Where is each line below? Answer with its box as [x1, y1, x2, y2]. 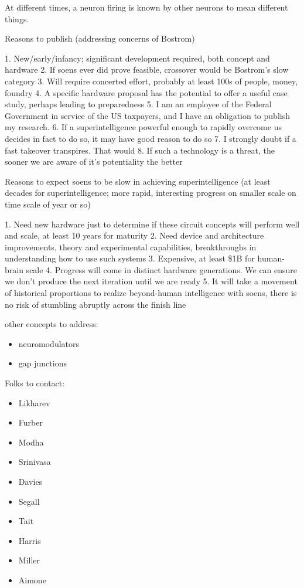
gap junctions [18, 357, 67, 369]
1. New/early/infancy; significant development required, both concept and [5, 52, 270, 64]
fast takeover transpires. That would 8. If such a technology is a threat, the [5, 144, 275, 156]
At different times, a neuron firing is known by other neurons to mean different [5, 1, 288, 13]
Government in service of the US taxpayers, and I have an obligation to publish [5, 109, 290, 121]
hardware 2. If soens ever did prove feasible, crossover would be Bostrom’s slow [5, 63, 289, 76]
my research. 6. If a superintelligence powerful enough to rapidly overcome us [5, 121, 282, 133]
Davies [18, 475, 43, 487]
